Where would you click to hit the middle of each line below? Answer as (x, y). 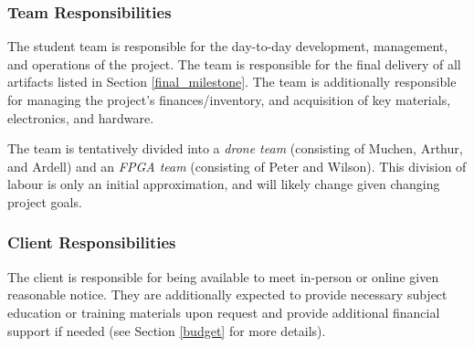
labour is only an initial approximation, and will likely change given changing (224, 184)
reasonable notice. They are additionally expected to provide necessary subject (227, 294)
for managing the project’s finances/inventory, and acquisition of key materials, (229, 100)
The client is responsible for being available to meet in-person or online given (223, 276)
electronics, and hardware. (81, 117)
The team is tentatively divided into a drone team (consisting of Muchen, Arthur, (235, 148)
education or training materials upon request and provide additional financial (224, 312)
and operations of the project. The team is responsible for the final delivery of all (234, 63)
